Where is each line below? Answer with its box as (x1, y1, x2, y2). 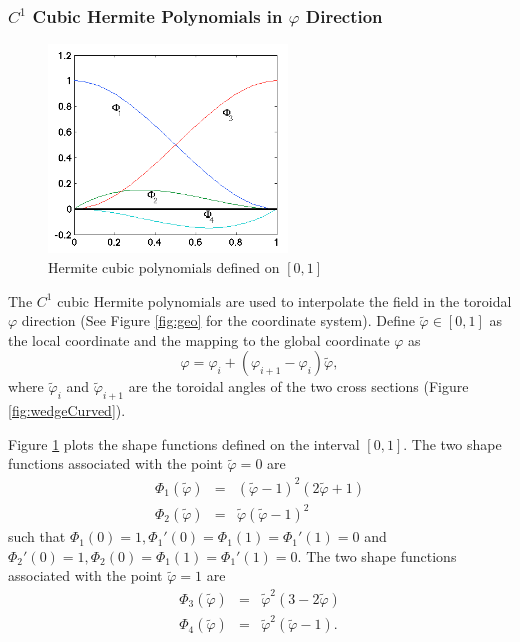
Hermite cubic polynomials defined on (48, 257, 280, 278)
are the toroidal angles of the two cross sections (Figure (128, 376, 469, 397)
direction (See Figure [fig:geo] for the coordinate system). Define (21, 310, 415, 331)
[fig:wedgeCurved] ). (8, 400, 126, 421)
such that (8, 526, 66, 547)
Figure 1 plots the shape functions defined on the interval (8, 433, 360, 454)
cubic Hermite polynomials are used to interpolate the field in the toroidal (57, 290, 512, 311)
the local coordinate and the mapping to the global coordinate (8, 329, 390, 350)
